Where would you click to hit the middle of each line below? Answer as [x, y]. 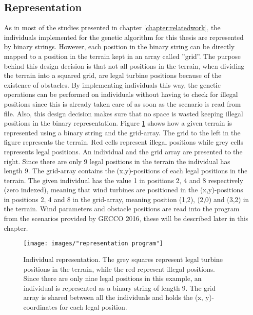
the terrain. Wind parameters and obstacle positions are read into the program [122, 209]
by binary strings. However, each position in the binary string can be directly [119, 46]
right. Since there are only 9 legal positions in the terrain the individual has [117, 161]
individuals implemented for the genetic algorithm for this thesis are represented [124, 37]
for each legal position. [93, 306]
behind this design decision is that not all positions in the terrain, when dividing [124, 65]
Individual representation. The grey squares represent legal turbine [123, 259]
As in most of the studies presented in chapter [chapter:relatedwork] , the [112, 28]
